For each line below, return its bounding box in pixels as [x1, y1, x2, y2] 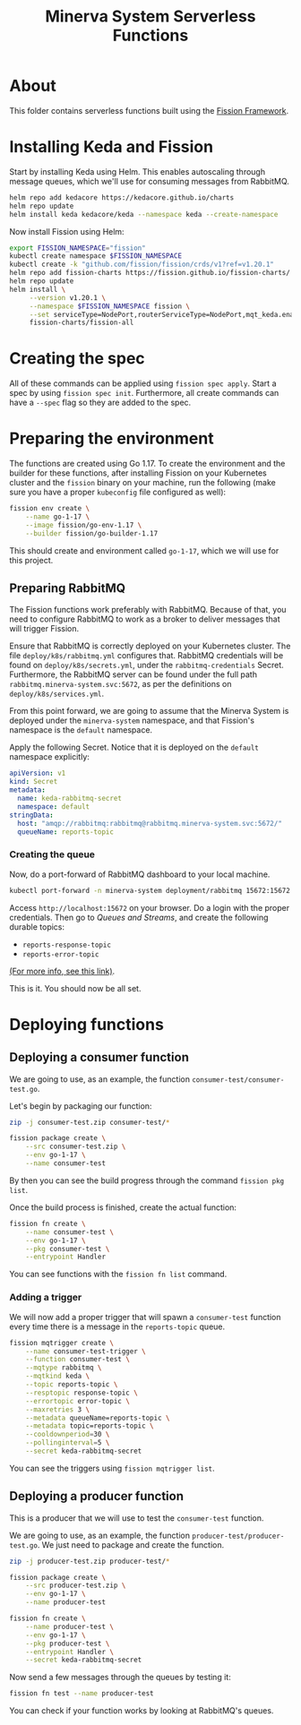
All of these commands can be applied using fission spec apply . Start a [9, 378, 277, 389]
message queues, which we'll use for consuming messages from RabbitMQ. [9, 176, 289, 186]
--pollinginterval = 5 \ [25, 1438, 110, 1447]
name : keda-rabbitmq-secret [17, 794, 123, 803]
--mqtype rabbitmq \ [25, 1363, 102, 1372]
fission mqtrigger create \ [9, 1338, 115, 1347]
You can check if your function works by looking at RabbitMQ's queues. [9, 1705, 274, 1716]
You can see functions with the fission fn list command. [9, 1269, 228, 1280]
